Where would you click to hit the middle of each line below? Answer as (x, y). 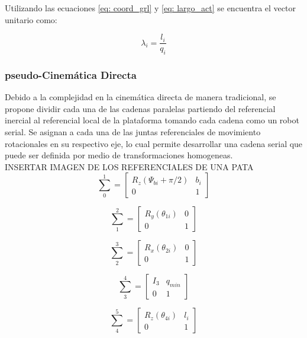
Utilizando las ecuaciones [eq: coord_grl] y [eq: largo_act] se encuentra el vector (150, 8)
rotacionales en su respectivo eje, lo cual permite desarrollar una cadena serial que (154, 143)
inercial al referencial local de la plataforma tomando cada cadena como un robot (152, 120)
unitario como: (31, 19)
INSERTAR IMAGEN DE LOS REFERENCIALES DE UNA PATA (129, 166)
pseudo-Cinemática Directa (71, 74)
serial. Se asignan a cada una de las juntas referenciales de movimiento (133, 132)
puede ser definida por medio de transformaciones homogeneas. (119, 155)
